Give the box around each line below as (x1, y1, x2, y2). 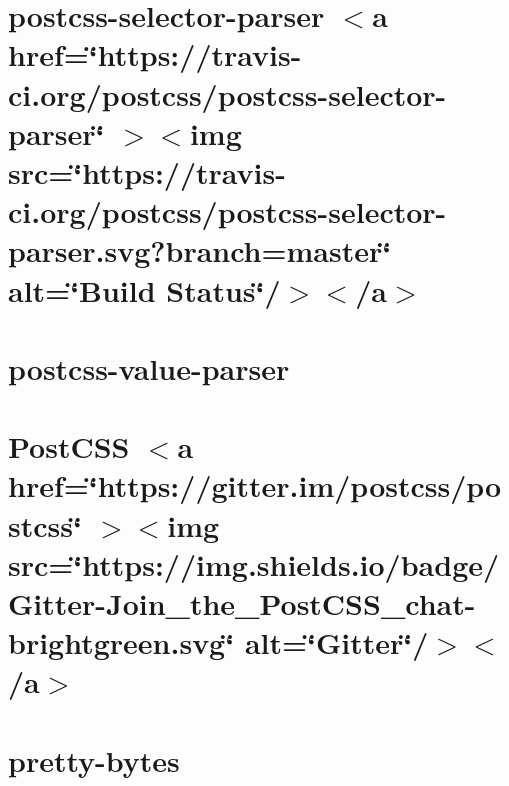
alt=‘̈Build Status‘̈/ (8, 269, 281, 310)
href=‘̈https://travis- (8, 34, 302, 75)
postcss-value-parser (8, 347, 290, 388)
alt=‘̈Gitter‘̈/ (244, 622, 429, 663)
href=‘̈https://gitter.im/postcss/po (8, 465, 502, 506)
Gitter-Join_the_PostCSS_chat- (8, 583, 476, 623)
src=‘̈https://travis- (8, 151, 286, 192)
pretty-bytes (8, 739, 180, 780)
